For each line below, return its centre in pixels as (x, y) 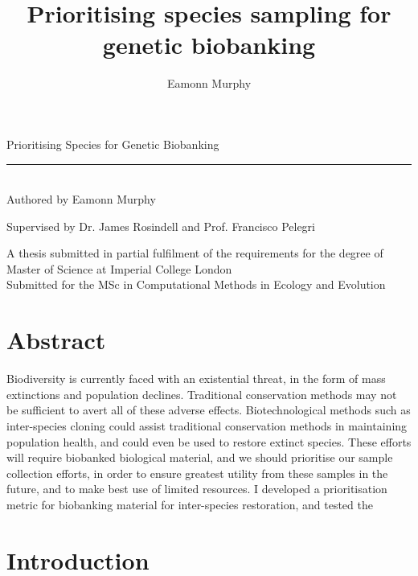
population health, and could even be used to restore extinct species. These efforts (209, 441)
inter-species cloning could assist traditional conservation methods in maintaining (207, 425)
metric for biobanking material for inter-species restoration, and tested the (190, 504)
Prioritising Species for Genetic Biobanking (113, 144)
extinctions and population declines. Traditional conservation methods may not (202, 394)
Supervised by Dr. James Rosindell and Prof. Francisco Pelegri (161, 226)
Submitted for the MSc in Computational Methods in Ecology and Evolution (196, 284)
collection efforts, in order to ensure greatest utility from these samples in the (197, 473)
